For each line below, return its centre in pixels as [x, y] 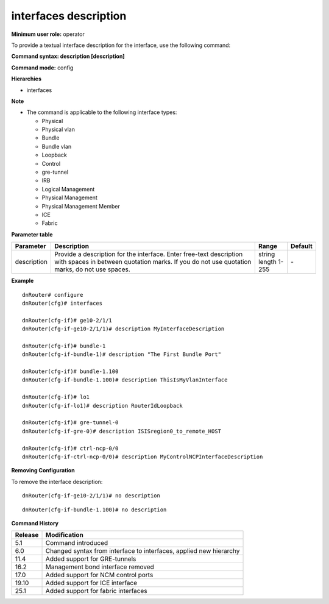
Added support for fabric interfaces [96, 591]
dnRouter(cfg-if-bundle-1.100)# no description [94, 510]
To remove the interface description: [57, 481]
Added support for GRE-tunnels [91, 559]
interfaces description [69, 16]
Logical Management [68, 189]
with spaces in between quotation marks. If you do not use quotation [153, 262]
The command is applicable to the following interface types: [102, 112]
